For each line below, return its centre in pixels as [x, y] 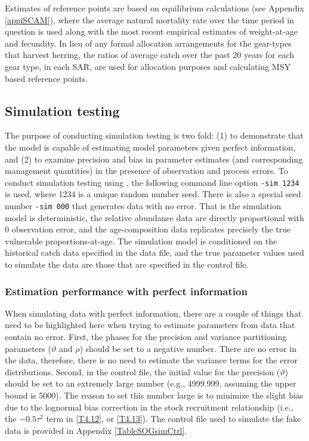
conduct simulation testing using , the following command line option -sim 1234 [152, 182]
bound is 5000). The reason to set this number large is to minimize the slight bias [154, 395]
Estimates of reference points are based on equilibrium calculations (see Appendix [154, 8]
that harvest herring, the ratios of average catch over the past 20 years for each [150, 55]
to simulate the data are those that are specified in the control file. [127, 264]
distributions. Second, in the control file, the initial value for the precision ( [143, 371]
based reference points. [47, 78]
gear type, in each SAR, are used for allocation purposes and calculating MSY [148, 66]
